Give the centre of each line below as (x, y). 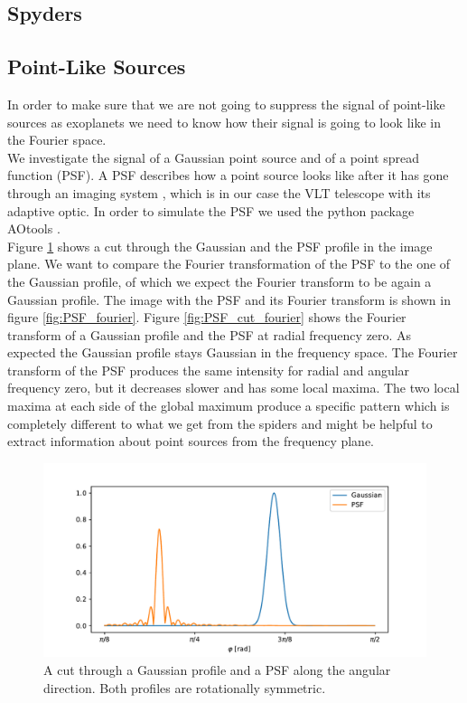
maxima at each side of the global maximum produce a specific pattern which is (229, 406)
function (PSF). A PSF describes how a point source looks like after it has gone (228, 175)
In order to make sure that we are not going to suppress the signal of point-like (226, 104)
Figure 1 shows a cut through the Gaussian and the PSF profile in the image (220, 246)
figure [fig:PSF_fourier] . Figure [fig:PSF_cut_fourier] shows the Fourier (207, 317)
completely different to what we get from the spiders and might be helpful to (220, 423)
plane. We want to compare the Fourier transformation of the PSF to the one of (229, 264)
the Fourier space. (57, 140)
